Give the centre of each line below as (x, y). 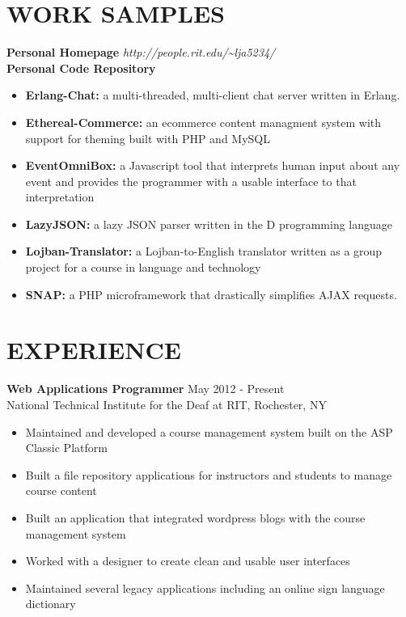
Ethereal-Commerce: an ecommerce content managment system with (203, 122)
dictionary (51, 604)
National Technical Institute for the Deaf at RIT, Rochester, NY (167, 404)
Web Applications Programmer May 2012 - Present (146, 389)
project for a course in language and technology (143, 267)
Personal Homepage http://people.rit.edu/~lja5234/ (141, 52)
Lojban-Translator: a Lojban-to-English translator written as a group (204, 251)
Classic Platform (66, 448)
